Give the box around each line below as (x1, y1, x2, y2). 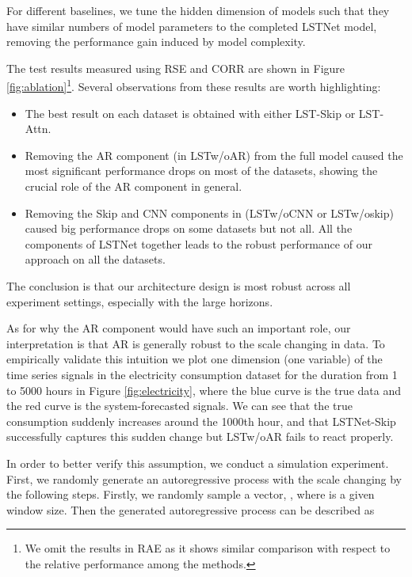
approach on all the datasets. (25, 251, 166, 268)
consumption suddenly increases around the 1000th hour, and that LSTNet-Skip (6, 412, 396, 429)
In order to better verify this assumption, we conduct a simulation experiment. (6, 454, 389, 471)
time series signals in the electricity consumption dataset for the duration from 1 (6, 366, 398, 382)
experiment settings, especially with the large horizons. (6, 293, 273, 309)
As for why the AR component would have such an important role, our (6, 320, 351, 336)
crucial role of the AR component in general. (25, 178, 242, 194)
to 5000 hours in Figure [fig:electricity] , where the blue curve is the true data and (6, 382, 401, 398)
